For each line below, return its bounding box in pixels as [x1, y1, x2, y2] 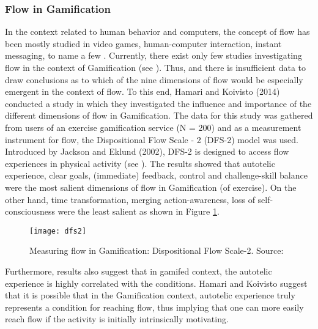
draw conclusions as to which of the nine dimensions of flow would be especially [5, 73, 303, 86]
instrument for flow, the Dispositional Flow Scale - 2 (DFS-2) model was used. [5, 133, 298, 146]
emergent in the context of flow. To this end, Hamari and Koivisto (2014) [5, 85, 280, 98]
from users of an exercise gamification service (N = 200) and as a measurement [5, 120, 301, 133]
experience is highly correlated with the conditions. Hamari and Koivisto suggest [5, 276, 308, 289]
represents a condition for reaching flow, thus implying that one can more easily [5, 300, 304, 313]
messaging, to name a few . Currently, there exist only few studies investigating [5, 49, 302, 62]
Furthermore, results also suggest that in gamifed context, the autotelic [5, 264, 272, 277]
